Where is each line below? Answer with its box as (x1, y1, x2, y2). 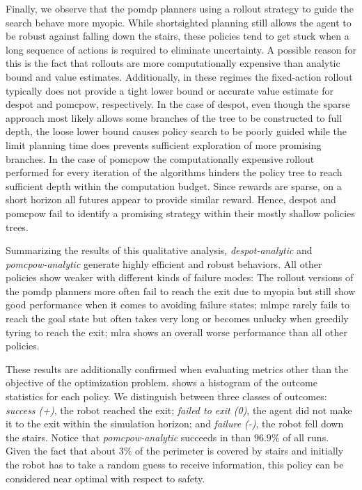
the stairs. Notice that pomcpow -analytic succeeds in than (6, 429, 251, 444)
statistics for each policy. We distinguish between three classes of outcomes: (6, 389, 327, 404)
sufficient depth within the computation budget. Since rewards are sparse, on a (6, 178, 342, 193)
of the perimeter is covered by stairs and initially (135, 443, 344, 458)
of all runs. (283, 429, 329, 444)
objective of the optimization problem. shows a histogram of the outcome (6, 375, 317, 390)
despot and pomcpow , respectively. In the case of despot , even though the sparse (6, 97, 350, 111)
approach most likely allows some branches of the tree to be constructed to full (6, 110, 343, 125)
